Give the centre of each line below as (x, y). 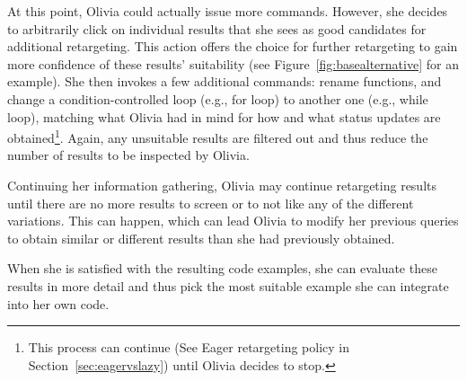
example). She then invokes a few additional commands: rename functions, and (225, 81)
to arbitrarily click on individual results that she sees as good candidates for (217, 28)
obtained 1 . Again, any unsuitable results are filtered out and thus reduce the (218, 136)
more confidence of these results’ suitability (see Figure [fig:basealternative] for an (233, 63)
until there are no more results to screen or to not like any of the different (211, 203)
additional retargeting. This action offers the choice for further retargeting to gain (233, 46)
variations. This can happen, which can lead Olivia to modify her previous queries (233, 221)
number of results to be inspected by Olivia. (128, 155)
